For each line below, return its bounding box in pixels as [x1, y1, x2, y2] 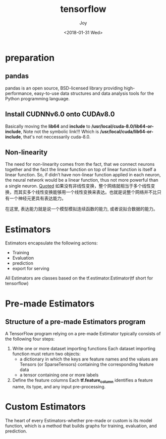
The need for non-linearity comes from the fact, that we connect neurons [5, 161, 155, 167]
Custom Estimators [5, 401, 86, 413]
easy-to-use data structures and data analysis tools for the [34, 90, 154, 96]
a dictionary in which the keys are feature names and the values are [19, 356, 158, 362]
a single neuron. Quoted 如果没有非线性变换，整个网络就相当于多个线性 [5, 183, 151, 189]
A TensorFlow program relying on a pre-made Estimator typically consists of [5, 331, 161, 337]
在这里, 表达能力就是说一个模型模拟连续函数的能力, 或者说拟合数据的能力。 [5, 206, 158, 212]
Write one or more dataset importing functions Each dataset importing [12, 346, 156, 352]
